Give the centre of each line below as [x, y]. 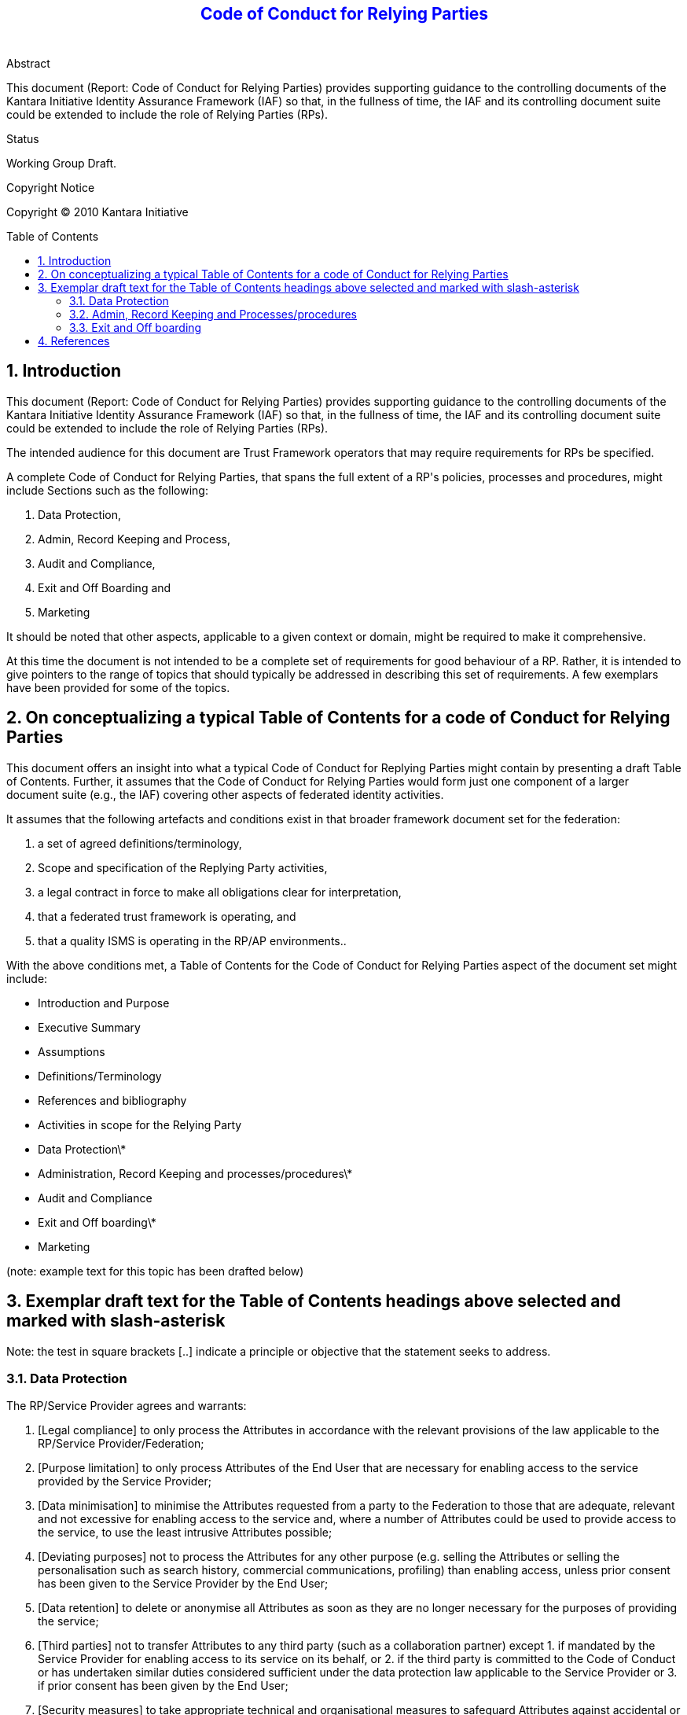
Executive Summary [89, 1027]
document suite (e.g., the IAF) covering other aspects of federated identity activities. [225, 794]
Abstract [28, 63]
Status [23, 139]
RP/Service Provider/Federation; [121, 1444]
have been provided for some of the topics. [118, 687]
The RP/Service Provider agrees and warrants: [127, 1406]
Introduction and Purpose [104, 1003]
